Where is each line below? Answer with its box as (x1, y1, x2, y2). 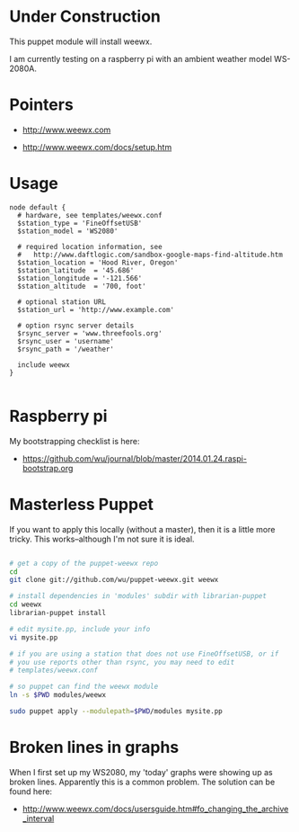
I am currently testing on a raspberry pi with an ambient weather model (9, 53, 272, 64)
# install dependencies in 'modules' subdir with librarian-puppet (9, 592, 268, 601)
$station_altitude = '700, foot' (17, 282, 146, 291)
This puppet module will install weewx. (9, 36, 153, 47)
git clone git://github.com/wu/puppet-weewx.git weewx (9, 576, 219, 585)
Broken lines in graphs (9, 738, 180, 757)
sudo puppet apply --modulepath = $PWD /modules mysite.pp (9, 707, 223, 716)
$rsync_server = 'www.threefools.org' (17, 328, 163, 338)
